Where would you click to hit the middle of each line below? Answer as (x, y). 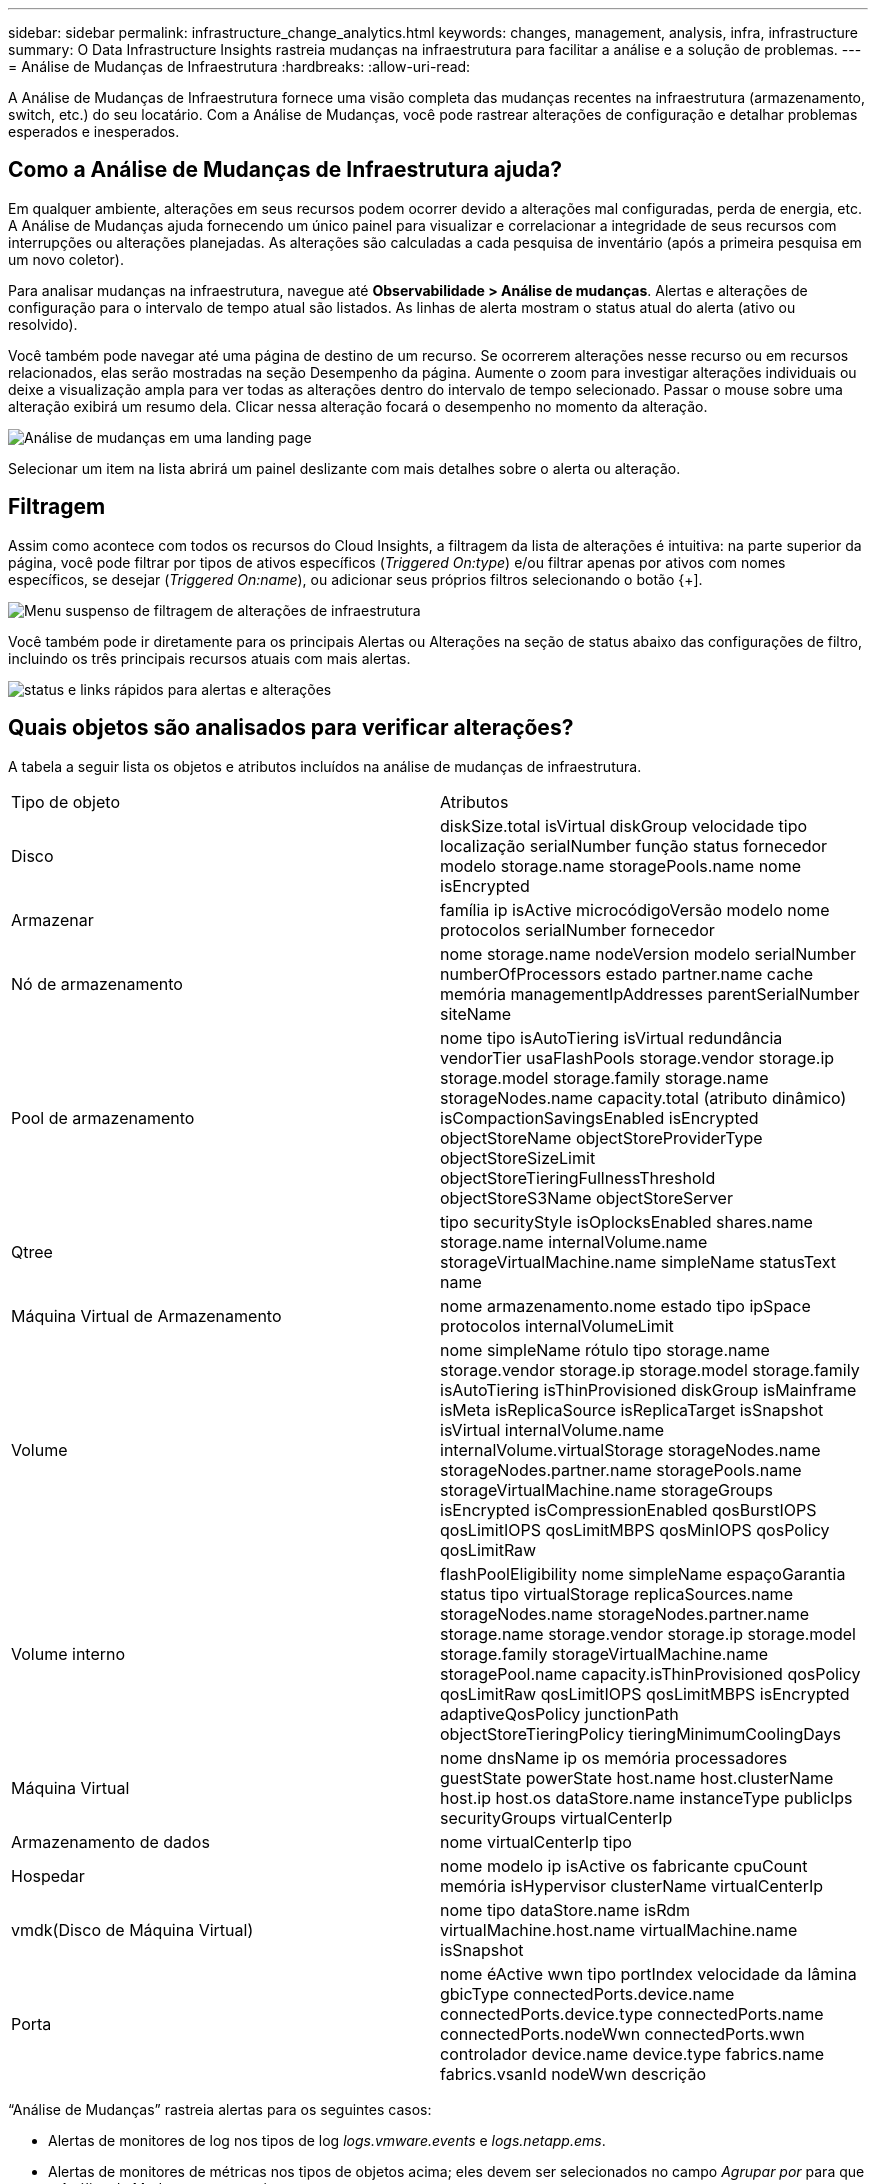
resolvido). (43, 324)
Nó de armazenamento (97, 983)
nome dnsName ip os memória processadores (614, 1757)
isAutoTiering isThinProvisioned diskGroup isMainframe (648, 1389)
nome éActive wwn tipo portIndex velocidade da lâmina (648, 1973)
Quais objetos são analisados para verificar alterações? (291, 728)
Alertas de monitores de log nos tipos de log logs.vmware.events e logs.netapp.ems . (327, 2140)
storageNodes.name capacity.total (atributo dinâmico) (643, 1097)
